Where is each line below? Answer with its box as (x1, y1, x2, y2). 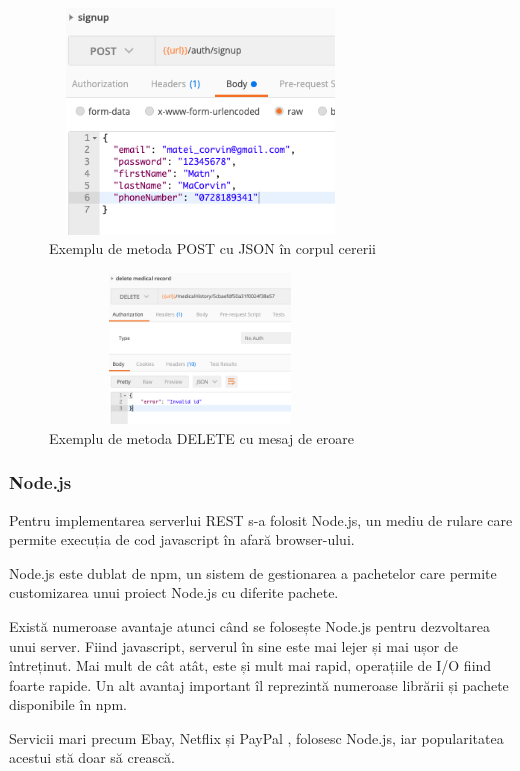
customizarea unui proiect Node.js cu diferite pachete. (9, 582, 339, 603)
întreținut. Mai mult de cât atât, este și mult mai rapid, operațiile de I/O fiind (9, 655, 492, 676)
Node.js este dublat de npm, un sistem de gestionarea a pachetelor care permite (9, 562, 497, 583)
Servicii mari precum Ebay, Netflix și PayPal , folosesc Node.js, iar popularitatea (9, 727, 504, 748)
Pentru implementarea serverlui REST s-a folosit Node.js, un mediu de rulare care (9, 509, 513, 530)
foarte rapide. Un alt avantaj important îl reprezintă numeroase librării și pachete (9, 674, 509, 695)
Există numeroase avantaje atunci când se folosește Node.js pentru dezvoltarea (9, 615, 491, 636)
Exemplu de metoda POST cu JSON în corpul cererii (49, 238, 376, 259)
